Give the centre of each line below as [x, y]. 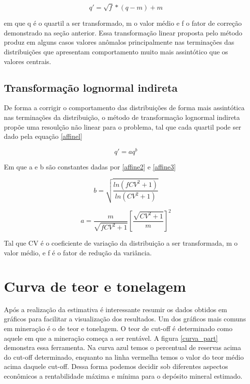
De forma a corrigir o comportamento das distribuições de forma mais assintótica [124, 108]
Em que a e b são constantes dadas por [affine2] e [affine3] [90, 166]
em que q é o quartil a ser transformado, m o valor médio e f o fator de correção [123, 23]
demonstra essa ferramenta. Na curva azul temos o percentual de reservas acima [123, 347]
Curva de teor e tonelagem [95, 286]
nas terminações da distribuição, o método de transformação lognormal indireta [122, 117]
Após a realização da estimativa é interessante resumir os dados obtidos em [116, 309]
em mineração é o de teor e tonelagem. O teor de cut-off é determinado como [118, 328]
